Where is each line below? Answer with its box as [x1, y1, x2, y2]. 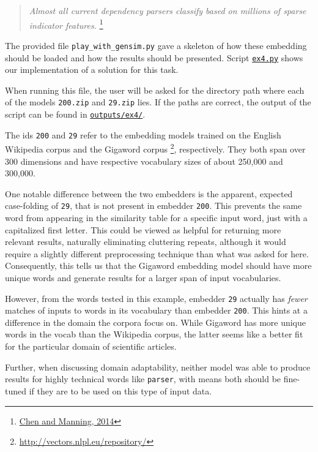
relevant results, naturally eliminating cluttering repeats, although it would [5, 235, 286, 248]
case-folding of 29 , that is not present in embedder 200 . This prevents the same [5, 199, 302, 212]
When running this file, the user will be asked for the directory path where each [5, 83, 305, 96]
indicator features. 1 [29, 17, 103, 31]
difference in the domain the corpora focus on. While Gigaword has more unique [5, 315, 306, 328]
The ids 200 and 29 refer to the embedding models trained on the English [5, 128, 281, 141]
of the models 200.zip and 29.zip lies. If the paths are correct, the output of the [5, 96, 311, 108]
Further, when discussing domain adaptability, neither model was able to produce [5, 360, 311, 373]
